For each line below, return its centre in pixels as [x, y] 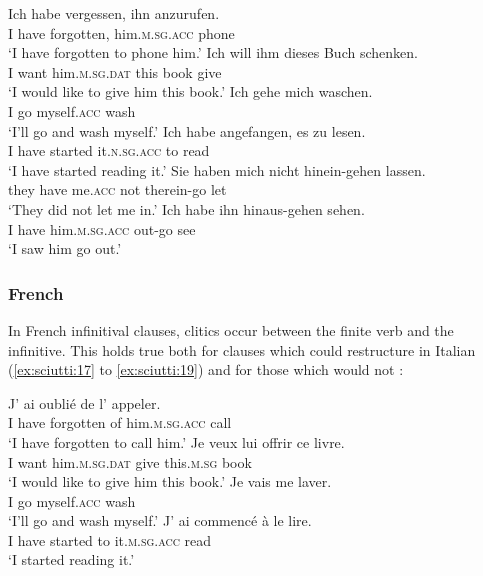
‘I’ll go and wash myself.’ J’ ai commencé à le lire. [160, 520]
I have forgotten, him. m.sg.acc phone [121, 32]
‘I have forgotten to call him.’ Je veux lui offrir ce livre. [176, 441]
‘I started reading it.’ [71, 559]
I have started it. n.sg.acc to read [109, 150]
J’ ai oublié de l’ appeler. [84, 402]
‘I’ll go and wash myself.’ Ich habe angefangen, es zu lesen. [187, 130]
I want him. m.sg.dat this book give [115, 71]
